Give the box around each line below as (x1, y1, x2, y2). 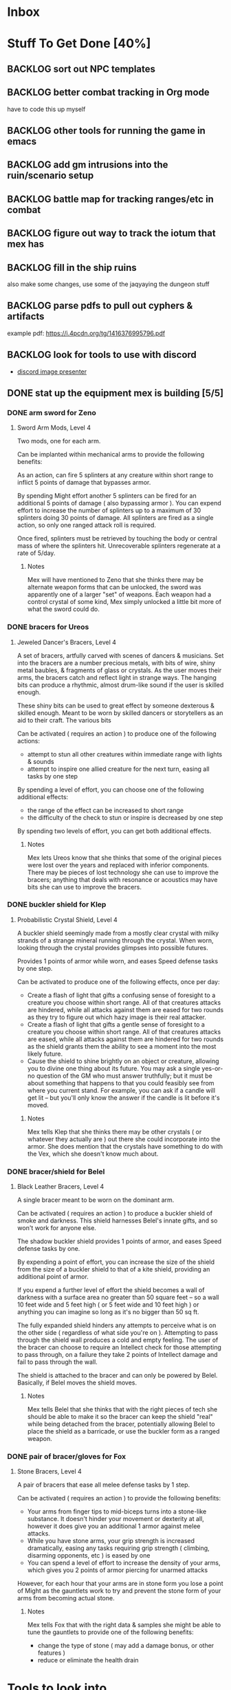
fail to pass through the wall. (16, 1358, 98, 1366)
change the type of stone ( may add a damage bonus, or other (37, 1642, 214, 1650)
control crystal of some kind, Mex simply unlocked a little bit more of (27, 598, 222, 606)
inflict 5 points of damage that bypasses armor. (16, 479, 151, 487)
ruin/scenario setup (7, 170, 94, 181)
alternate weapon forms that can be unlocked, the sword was (27, 583, 201, 592)
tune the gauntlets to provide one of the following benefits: (27, 1628, 194, 1636)
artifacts (7, 311, 45, 323)
